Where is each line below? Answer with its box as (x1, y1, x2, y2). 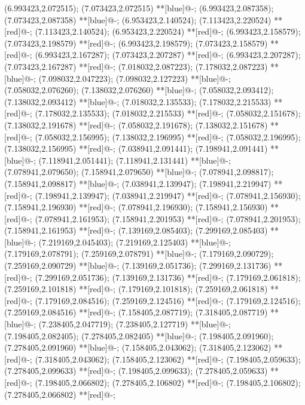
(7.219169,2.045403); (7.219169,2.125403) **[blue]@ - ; (38, 235, 231, 248)
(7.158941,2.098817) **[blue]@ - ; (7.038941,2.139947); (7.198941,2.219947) (4, 177, 272, 189)
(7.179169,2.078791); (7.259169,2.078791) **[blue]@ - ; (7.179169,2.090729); (4, 247, 274, 260)
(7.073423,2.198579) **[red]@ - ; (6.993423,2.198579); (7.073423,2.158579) (4, 36, 268, 49)
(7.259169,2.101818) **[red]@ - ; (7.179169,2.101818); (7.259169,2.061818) (4, 283, 268, 295)
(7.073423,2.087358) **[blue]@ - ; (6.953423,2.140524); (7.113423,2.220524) (4, 13, 272, 26)
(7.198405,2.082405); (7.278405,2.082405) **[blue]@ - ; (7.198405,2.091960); (4, 329, 274, 342)
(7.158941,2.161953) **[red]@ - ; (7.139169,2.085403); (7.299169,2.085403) (4, 224, 268, 237)
